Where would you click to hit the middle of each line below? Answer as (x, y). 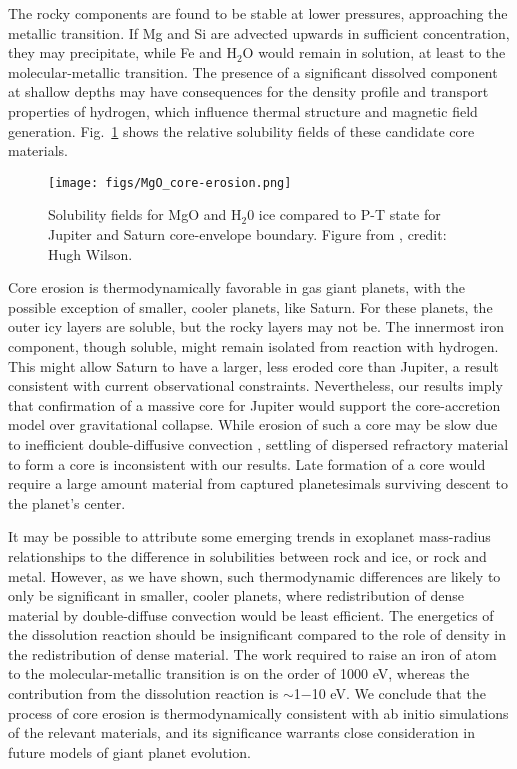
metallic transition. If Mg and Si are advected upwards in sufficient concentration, (259, 32)
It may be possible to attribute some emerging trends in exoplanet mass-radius (249, 536)
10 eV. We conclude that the (398, 693)
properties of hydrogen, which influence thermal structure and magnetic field (243, 110)
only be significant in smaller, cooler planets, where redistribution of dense (236, 595)
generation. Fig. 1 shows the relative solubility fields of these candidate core (241, 130)
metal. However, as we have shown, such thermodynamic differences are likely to (254, 575)
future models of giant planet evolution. (129, 751)
